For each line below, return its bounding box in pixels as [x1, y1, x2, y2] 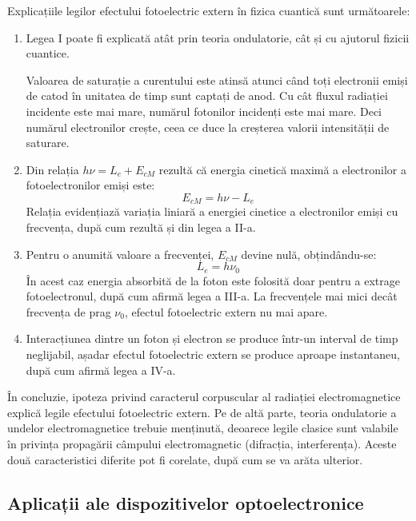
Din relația [26, 161, 79, 177]
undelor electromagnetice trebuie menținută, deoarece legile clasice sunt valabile [7, 420, 398, 436]
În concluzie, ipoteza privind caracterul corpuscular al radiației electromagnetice [7, 388, 401, 405]
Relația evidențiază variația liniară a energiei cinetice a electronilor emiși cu [26, 203, 398, 220]
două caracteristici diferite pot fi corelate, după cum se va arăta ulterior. [7, 451, 363, 467]
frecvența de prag [26, 303, 111, 320]
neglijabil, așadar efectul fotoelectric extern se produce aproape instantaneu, [26, 346, 400, 362]
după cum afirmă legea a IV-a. [26, 361, 176, 378]
